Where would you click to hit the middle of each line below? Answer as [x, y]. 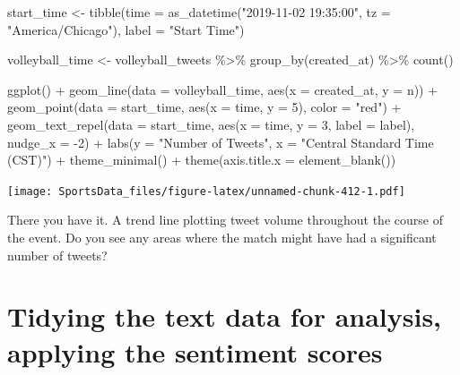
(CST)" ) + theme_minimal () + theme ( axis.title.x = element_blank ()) [202, 160]
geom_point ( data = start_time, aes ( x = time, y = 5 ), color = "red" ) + [204, 107]
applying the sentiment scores [195, 351]
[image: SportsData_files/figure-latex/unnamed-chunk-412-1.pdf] [206, 191]
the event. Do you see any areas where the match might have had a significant [222, 237]
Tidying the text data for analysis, [225, 316]
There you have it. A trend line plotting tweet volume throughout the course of [225, 220]
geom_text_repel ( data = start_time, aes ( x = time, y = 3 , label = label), [211, 124]
